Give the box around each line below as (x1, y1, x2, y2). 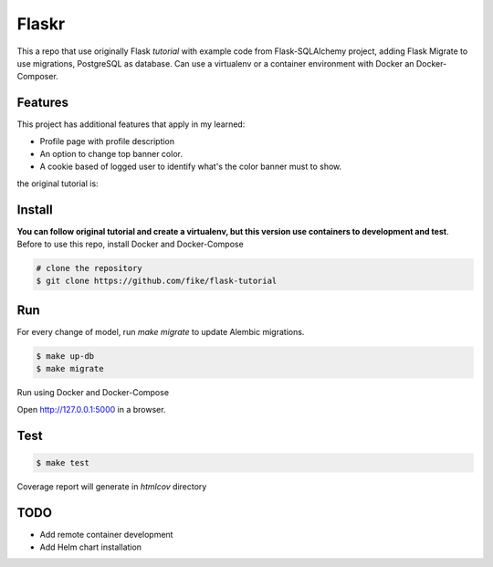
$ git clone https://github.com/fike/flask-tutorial (36, 276, 278, 287)
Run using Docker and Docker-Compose (16, 387, 169, 398)
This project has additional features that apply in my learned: (16, 119, 246, 130)
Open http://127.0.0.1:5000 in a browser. (16, 404, 166, 415)
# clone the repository (36, 263, 143, 274)
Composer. (16, 71, 58, 82)
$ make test (36, 457, 90, 467)
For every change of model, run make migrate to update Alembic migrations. (16, 326, 305, 337)
